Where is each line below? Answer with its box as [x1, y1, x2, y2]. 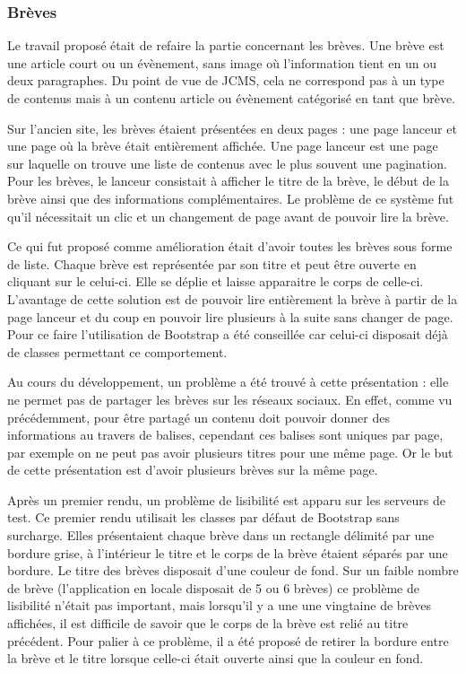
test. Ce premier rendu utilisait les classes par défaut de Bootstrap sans [7, 508, 400, 527]
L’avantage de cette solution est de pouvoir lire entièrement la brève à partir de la [7, 289, 458, 308]
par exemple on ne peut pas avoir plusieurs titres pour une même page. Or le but [7, 442, 453, 461]
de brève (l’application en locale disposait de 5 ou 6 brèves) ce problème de [7, 578, 419, 597]
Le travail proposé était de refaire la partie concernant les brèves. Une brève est [7, 36, 444, 55]
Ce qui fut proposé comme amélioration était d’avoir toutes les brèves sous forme [7, 237, 453, 256]
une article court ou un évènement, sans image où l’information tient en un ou [7, 53, 436, 72]
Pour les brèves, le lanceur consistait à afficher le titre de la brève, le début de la [7, 171, 450, 190]
